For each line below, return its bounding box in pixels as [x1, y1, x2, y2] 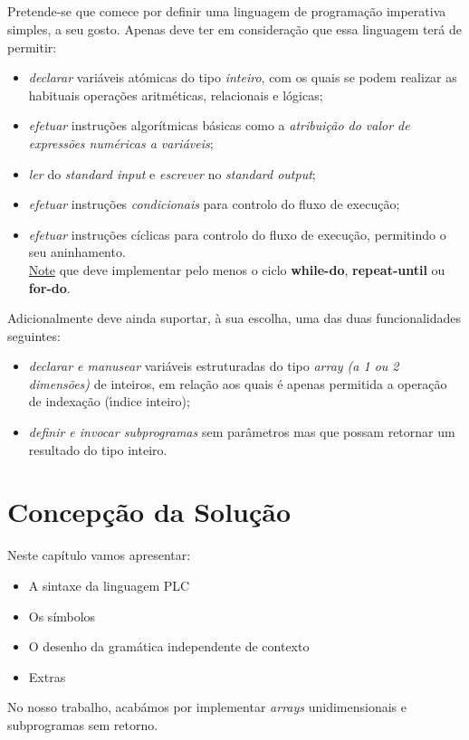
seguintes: [7, 326, 61, 345]
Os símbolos [28, 606, 96, 625]
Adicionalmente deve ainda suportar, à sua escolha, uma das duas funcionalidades [7, 308, 462, 327]
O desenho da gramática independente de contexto [28, 637, 310, 656]
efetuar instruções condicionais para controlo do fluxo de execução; [28, 194, 400, 213]
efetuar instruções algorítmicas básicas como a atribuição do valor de [28, 116, 410, 135]
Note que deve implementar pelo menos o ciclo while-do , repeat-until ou [28, 260, 445, 279]
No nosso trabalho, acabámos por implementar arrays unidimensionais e [7, 697, 407, 716]
